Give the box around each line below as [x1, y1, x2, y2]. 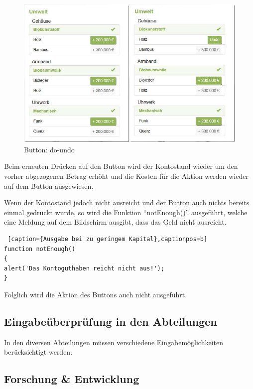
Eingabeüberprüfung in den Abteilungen [4, 313, 217, 329]
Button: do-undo [24, 144, 75, 154]
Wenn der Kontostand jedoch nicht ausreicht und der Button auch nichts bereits [4, 197, 250, 208]
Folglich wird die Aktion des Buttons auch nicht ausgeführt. [4, 289, 187, 299]
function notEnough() [4, 245, 76, 253]
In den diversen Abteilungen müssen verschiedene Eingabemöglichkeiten [4, 337, 224, 347]
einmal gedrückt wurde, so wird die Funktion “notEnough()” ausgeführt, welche [4, 207, 248, 217]
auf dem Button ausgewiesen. [4, 180, 94, 191]
